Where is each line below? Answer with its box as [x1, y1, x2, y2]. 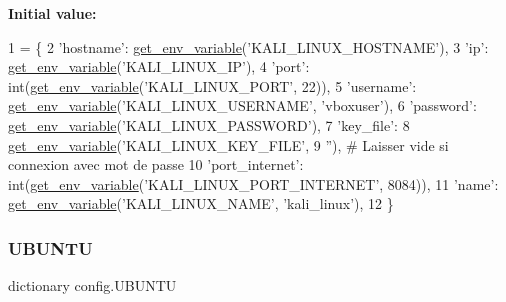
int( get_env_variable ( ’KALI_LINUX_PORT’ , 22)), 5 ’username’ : [8, 75, 417, 96]
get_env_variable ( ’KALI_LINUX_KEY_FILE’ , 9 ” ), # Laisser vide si [8, 134, 449, 155]
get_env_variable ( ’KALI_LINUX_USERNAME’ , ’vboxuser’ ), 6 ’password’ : [8, 95, 477, 116]
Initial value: [8, 3, 97, 23]
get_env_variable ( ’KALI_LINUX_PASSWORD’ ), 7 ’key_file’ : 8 [8, 114, 410, 135]
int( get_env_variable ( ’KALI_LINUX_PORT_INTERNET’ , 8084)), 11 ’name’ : [8, 173, 499, 194]
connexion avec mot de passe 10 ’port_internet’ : [8, 154, 304, 175]
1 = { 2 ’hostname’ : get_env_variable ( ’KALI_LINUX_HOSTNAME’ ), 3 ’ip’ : [8, 36, 489, 57]
